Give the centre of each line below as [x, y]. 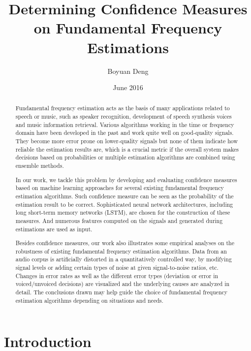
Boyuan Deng [128, 71]
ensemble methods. [40, 166]
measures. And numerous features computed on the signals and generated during [119, 220]
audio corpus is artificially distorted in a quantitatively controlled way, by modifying [124, 259]
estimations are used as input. [54, 229]
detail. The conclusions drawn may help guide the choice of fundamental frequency [122, 292]
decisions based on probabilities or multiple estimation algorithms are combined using [125, 157]
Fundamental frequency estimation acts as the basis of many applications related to [123, 108]
